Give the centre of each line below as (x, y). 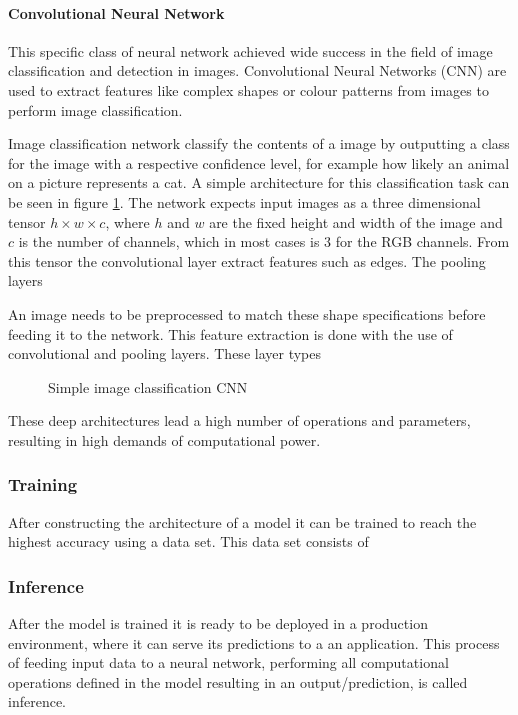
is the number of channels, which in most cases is (169, 241)
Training (43, 484)
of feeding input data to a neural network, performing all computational (228, 662)
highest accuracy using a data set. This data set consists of (188, 541)
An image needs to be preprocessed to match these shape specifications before (247, 313)
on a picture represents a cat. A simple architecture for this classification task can (259, 182)
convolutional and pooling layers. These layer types (164, 353)
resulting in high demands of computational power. (164, 439)
